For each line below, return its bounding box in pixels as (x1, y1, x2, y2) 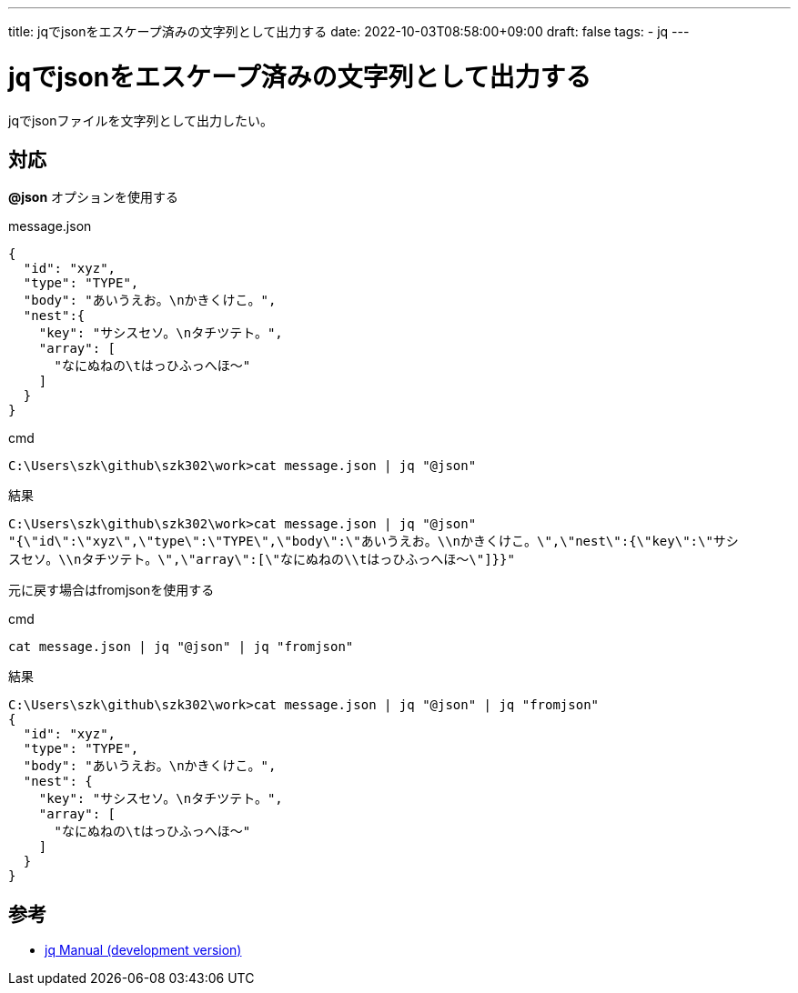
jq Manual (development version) (45, 942, 242, 958)
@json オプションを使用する (8, 189, 179, 206)
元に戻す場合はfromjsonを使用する (8, 582, 215, 598)
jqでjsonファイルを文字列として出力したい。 (8, 112, 273, 128)
